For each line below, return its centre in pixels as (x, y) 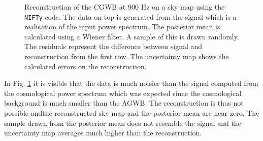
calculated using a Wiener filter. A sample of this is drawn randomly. (132, 36)
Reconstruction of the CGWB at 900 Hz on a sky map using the (125, 7)
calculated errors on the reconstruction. (86, 66)
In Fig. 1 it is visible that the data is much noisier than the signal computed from (131, 83)
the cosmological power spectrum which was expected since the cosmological (123, 93)
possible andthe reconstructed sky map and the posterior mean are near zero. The (132, 113)
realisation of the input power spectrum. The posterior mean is (122, 27)
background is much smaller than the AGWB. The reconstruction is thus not (124, 103)
